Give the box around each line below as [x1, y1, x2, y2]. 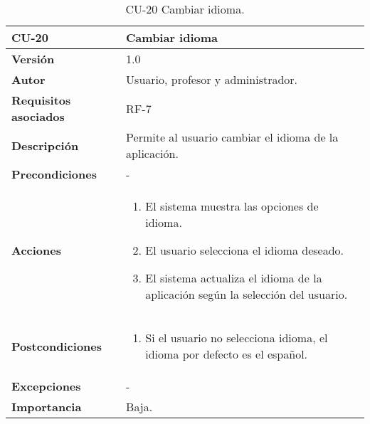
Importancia [11, 398, 82, 415]
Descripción [11, 137, 79, 154]
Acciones [11, 242, 61, 258]
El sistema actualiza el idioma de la [145, 270, 322, 286]
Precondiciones [11, 166, 97, 182]
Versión [11, 51, 55, 67]
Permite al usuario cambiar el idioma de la [126, 129, 339, 145]
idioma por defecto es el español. [145, 346, 308, 362]
